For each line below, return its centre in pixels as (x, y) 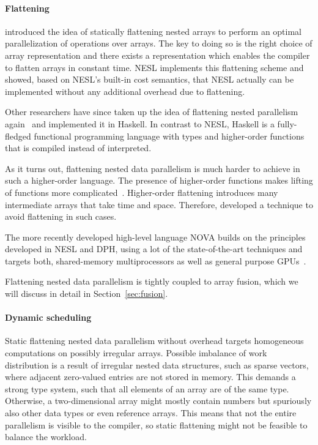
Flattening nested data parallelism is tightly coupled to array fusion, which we (152, 281)
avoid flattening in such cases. (61, 216)
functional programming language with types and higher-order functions (169, 136)
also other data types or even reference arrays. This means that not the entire (151, 413)
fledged (18, 136)
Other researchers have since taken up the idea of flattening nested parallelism (152, 112)
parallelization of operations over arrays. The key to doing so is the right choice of (159, 43)
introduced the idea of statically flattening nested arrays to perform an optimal (153, 31)
